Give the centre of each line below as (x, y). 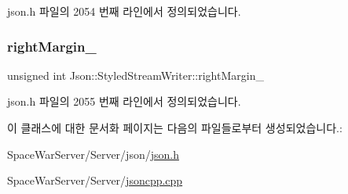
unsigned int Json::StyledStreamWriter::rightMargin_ (136, 75)
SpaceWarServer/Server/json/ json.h (93, 154)
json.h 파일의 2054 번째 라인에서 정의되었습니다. (124, 11)
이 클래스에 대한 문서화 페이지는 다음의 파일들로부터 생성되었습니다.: (175, 128)
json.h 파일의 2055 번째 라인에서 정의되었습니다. (124, 101)
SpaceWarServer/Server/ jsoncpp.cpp (95, 180)
